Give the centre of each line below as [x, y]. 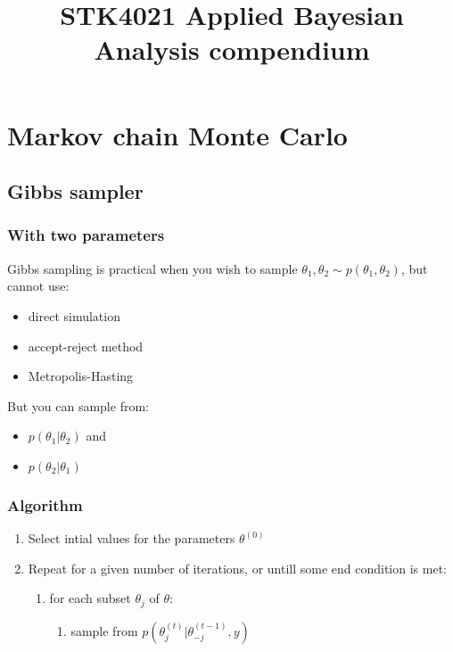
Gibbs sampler [75, 191]
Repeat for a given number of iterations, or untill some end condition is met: [237, 568]
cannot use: [38, 286]
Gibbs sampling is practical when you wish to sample [152, 268]
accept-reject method [86, 346]
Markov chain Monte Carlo [177, 134]
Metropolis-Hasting [81, 376]
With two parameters [86, 235]
